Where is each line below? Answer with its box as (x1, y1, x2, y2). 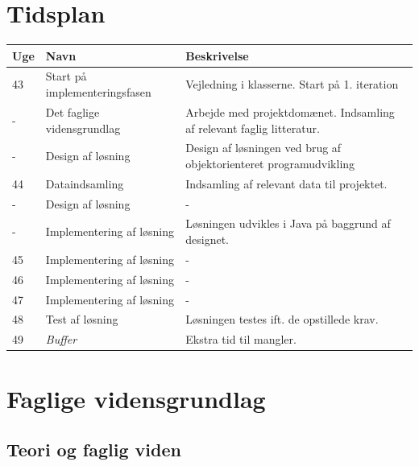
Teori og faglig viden (6, 437, 181, 462)
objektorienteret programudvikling (185, 155, 355, 171)
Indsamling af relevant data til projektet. (185, 175, 388, 192)
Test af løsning (45, 311, 118, 328)
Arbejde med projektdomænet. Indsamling (185, 103, 395, 120)
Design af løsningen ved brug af (185, 139, 342, 156)
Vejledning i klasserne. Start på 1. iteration (185, 76, 399, 93)
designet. (185, 231, 229, 248)
